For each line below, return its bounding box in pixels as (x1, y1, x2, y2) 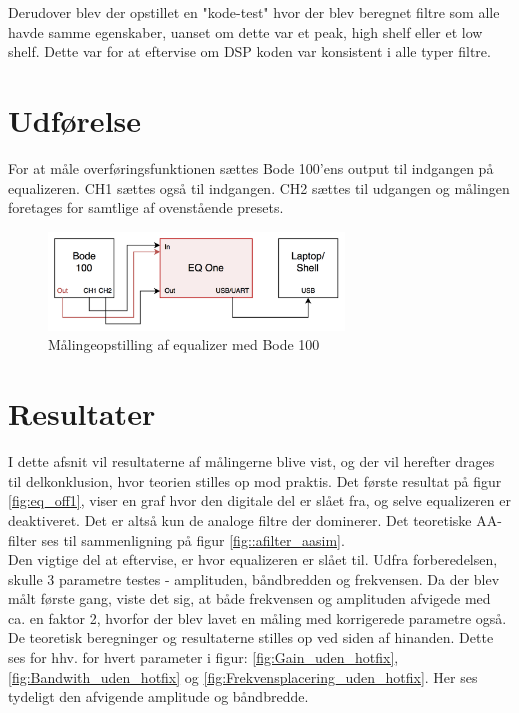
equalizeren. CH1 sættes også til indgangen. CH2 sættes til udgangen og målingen (8, 177, 510, 198)
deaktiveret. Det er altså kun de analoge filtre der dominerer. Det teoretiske (8, 509, 472, 530)
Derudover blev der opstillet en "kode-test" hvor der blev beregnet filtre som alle (8, 2, 500, 22)
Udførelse (8, 99, 142, 140)
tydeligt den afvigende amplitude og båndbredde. (8, 686, 309, 707)
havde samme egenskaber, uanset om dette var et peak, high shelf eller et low (8, 21, 483, 42)
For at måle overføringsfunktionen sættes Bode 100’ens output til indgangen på (8, 157, 494, 178)
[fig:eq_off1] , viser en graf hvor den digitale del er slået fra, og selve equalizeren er (8, 490, 511, 511)
